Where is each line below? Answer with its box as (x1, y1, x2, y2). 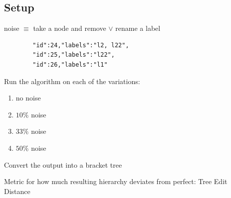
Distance (4, 186, 30, 196)
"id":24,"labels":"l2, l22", (32, 41, 129, 49)
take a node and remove (33, 23, 106, 33)
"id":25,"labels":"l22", (32, 51, 115, 59)
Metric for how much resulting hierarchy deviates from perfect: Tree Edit (4, 176, 228, 187)
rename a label (115, 23, 161, 33)
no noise (15, 93, 41, 103)
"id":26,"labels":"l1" (32, 61, 108, 68)
